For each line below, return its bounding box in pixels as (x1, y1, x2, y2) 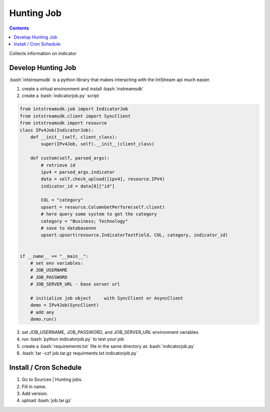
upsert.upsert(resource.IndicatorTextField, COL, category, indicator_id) (40, 232, 228, 238)
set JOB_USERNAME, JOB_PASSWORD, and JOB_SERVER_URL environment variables (21, 329, 198, 335)
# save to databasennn (40, 225, 97, 231)
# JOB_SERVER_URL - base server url (30, 281, 120, 287)
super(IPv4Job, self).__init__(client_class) (40, 141, 154, 147)
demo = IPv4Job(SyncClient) (30, 302, 99, 308)
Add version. (21, 390, 48, 396)
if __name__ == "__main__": (19, 253, 88, 259)
